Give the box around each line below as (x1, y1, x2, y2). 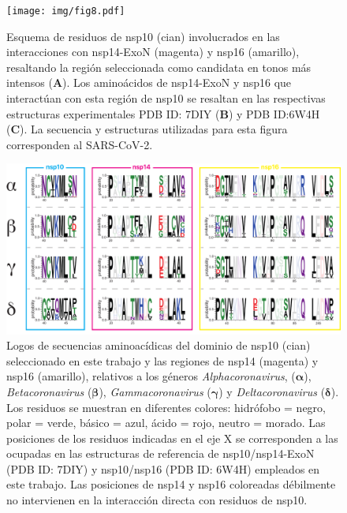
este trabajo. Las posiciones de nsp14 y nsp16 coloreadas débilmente (6, 476, 336, 492)
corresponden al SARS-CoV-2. (6, 136, 153, 152)
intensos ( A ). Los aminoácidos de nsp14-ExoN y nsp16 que (6, 74, 292, 91)
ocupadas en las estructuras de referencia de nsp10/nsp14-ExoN (6, 445, 315, 462)
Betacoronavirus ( (6, 383, 92, 399)
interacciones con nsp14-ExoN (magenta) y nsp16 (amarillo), (6, 43, 300, 60)
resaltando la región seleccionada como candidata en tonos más (6, 58, 312, 75)
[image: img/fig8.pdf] (6, 6, 125, 17)
